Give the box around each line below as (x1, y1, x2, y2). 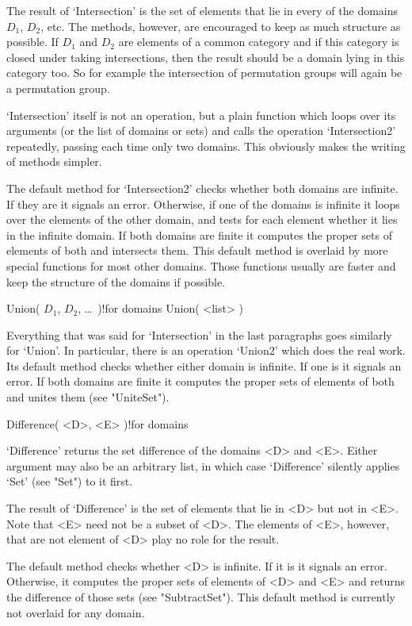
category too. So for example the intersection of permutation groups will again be (6, 64, 402, 81)
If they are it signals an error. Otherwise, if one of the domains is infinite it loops (6, 195, 400, 212)
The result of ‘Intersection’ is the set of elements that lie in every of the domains (6, 2, 399, 18)
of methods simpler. (6, 153, 102, 170)
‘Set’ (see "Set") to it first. (6, 473, 133, 490)
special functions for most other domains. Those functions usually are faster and (6, 257, 396, 274)
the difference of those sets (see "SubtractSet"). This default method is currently (6, 589, 395, 605)
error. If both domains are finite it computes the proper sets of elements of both (6, 373, 395, 390)
